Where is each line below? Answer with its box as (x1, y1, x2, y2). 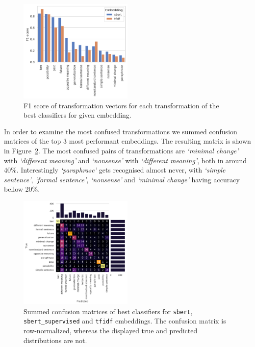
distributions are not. (24, 335, 87, 345)
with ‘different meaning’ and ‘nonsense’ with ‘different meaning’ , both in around (4, 155, 247, 165)
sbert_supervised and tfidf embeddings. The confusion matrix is (24, 316, 226, 326)
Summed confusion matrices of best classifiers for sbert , (24, 306, 193, 316)
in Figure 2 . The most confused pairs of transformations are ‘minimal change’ (4, 145, 239, 155)
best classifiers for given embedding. (24, 110, 131, 120)
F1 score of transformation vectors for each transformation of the (24, 100, 219, 110)
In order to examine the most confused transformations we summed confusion (4, 126, 237, 136)
